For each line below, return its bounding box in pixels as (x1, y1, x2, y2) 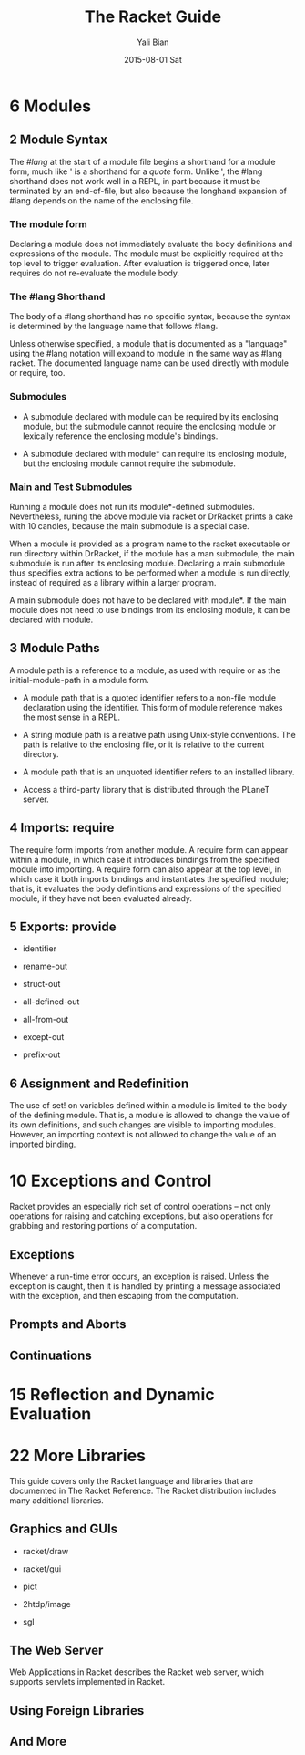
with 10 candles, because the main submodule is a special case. (9, 520, 250, 531)
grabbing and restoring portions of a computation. (9, 1220, 198, 1231)
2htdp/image (22, 1598, 71, 1609)
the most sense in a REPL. (22, 711, 121, 722)
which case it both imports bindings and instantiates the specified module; (9, 873, 289, 884)
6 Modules (9, 96, 92, 116)
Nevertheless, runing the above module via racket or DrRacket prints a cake (9, 511, 294, 522)
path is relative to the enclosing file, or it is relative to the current (22, 739, 265, 750)
